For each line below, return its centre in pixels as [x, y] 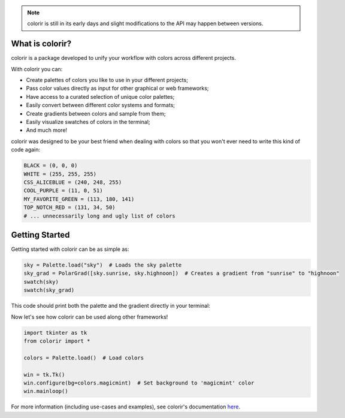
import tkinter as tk [55, 333]
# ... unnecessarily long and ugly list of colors [100, 216]
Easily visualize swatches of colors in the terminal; [88, 122]
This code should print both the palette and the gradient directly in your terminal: [111, 306]
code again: [26, 150]
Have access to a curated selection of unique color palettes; [100, 96]
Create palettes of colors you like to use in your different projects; [107, 80]
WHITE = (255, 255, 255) [60, 174]
